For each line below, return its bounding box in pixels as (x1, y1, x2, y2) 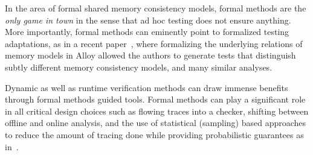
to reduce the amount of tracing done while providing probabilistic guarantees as (5, 128, 304, 141)
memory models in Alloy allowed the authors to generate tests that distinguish (5, 49, 296, 62)
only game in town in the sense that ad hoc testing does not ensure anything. (5, 13, 291, 26)
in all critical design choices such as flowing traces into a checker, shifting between (5, 104, 309, 117)
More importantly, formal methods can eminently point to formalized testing (5, 25, 289, 38)
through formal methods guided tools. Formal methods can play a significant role (5, 93, 306, 106)
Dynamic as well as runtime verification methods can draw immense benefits (5, 81, 288, 93)
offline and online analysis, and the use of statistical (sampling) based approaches (5, 116, 306, 129)
